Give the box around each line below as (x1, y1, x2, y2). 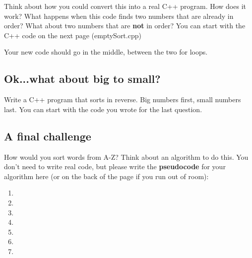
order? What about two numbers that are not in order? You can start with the (4, 20, 246, 31)
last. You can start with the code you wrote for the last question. (4, 104, 202, 114)
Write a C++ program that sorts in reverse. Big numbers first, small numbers (4, 94, 241, 105)
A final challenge (4, 128, 91, 143)
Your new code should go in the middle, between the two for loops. (4, 47, 208, 57)
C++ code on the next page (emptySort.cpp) (4, 30, 141, 40)
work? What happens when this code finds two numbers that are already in (4, 10, 234, 21)
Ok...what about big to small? (4, 71, 161, 86)
